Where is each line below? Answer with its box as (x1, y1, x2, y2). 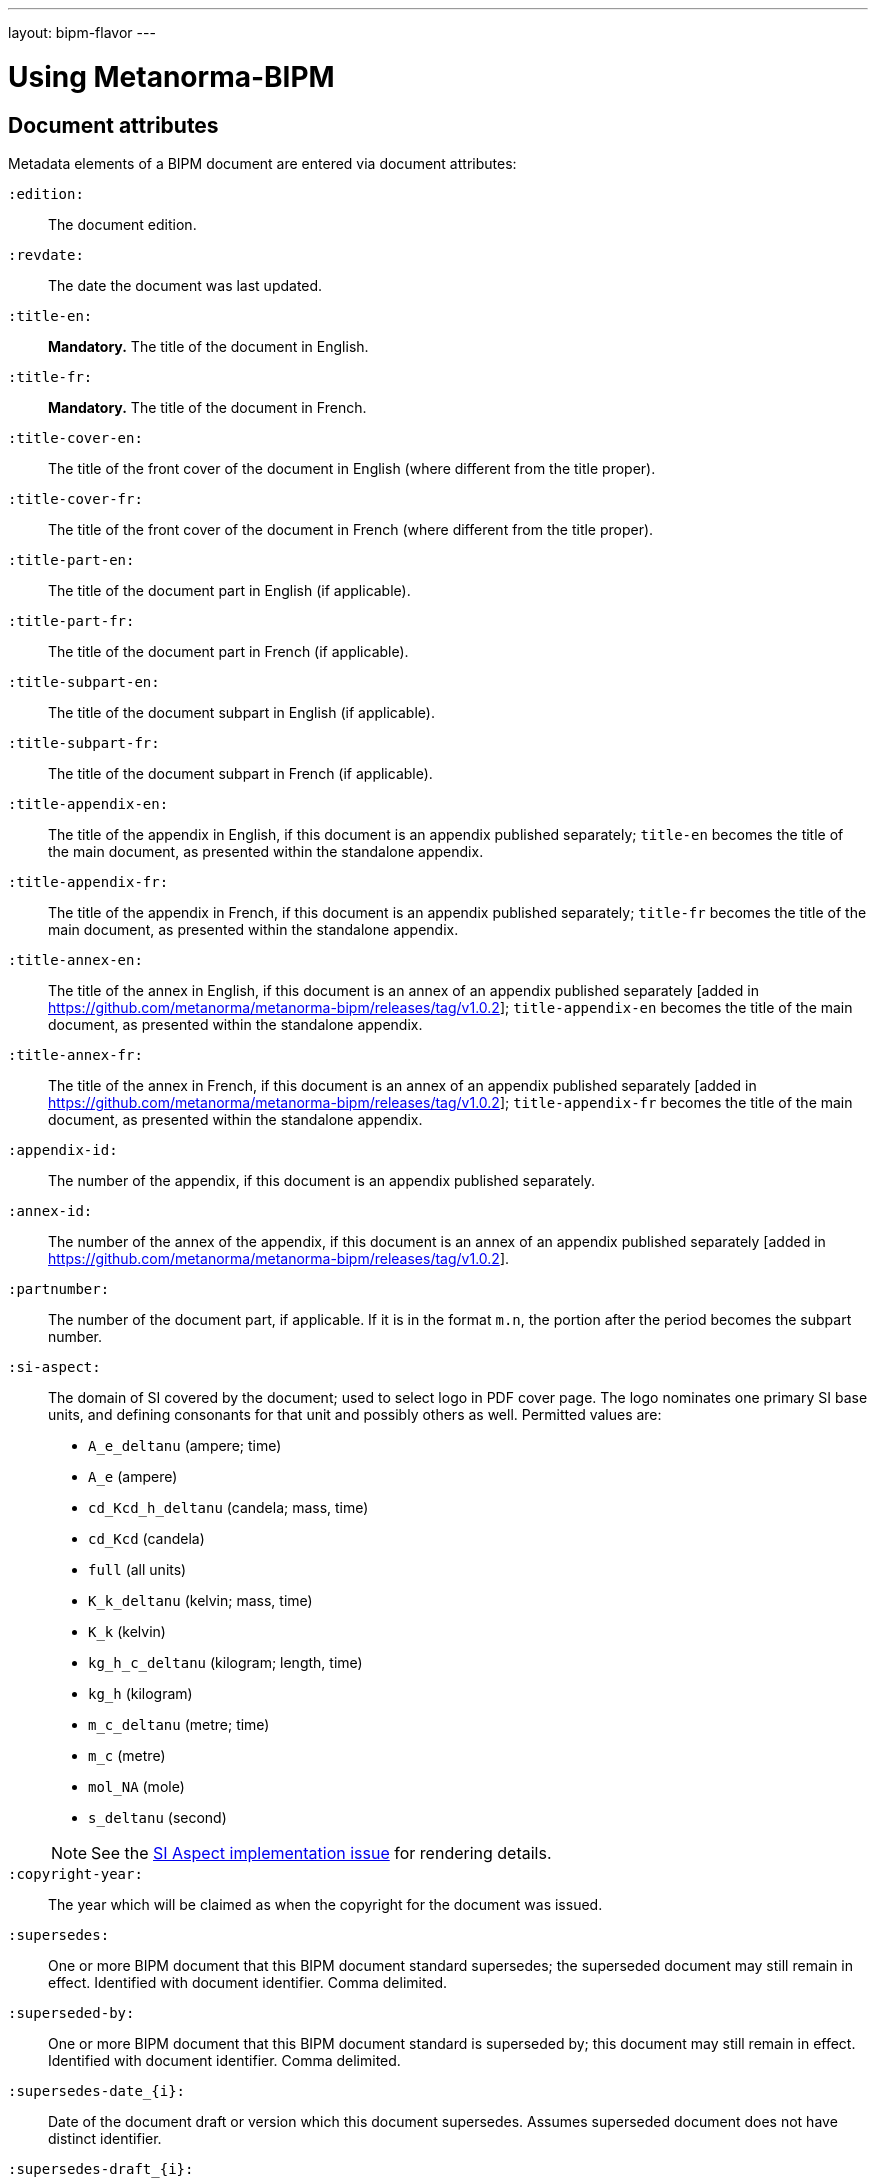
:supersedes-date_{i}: (8, 2082, 186, 2099)
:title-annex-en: (8, 951, 143, 968)
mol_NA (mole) (88, 1777, 185, 1795)
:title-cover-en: (8, 429, 143, 446)
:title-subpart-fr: (8, 734, 160, 751)
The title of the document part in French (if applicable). (48, 642, 409, 660)
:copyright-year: (8, 1865, 143, 1882)
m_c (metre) (88, 1746, 166, 1764)
